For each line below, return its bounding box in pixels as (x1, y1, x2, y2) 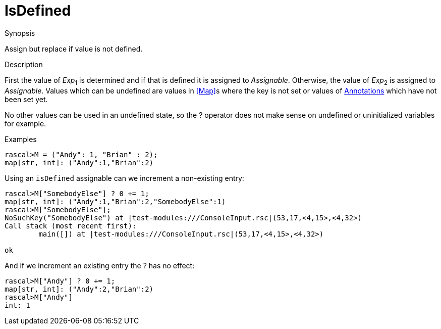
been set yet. (5, 95, 48, 104)
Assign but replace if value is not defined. (5, 44, 143, 53)
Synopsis (5, 28, 35, 37)
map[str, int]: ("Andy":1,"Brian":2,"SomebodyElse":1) (5, 197, 226, 206)
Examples (5, 134, 37, 144)
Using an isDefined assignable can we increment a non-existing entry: (5, 173, 244, 182)
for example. (5, 119, 46, 128)
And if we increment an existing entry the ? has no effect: (5, 261, 195, 270)
